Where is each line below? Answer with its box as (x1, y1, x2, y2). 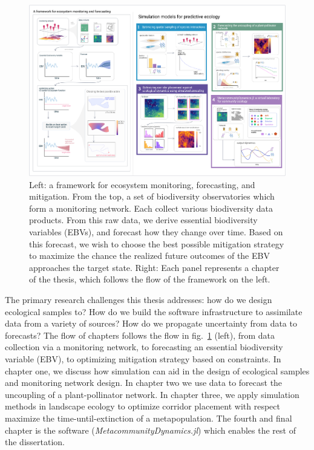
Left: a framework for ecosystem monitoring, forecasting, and (29, 178, 255, 191)
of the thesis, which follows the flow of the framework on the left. (29, 273, 270, 285)
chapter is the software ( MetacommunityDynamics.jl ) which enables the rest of (5, 423, 296, 436)
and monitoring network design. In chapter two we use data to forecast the (5, 376, 283, 389)
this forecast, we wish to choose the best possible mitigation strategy (29, 237, 284, 250)
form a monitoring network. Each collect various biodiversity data (29, 201, 273, 214)
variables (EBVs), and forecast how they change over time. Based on (29, 226, 283, 238)
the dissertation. (5, 435, 65, 448)
